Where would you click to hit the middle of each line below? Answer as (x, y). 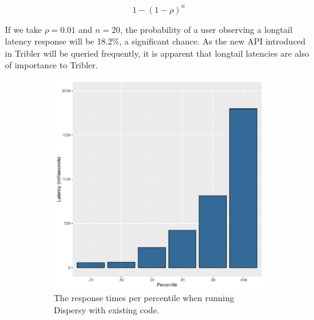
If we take (24, 29)
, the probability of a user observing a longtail (206, 29)
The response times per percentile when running (144, 298)
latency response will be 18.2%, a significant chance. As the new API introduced (155, 41)
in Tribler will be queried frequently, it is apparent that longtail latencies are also (157, 53)
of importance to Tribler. (52, 65)
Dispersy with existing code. (107, 310)
